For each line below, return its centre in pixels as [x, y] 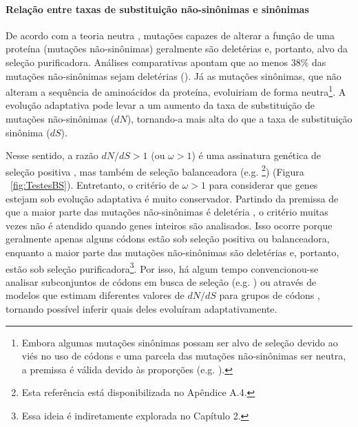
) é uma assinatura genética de [256, 155]
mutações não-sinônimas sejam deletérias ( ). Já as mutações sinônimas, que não [173, 75]
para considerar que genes [263, 185]
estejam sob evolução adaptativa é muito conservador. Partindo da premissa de [172, 198]
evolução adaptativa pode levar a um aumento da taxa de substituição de [160, 105]
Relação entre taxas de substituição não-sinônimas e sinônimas [157, 9]
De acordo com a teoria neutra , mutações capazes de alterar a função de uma [170, 35]
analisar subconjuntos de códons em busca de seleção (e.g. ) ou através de [161, 281]
